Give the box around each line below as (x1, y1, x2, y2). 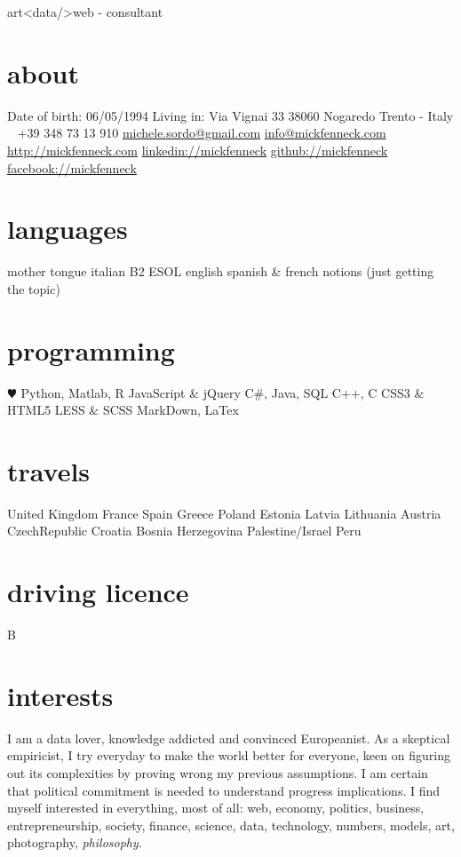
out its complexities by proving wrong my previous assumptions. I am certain (7, 764, 428, 782)
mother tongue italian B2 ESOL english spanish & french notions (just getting (7, 262, 434, 281)
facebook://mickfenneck (7, 158, 137, 177)
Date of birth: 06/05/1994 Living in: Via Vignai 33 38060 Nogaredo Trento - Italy (7, 106, 454, 124)
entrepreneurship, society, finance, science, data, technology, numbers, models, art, (7, 815, 455, 834)
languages (7, 210, 128, 247)
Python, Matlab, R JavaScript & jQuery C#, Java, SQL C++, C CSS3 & (20, 383, 425, 401)
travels (7, 452, 91, 488)
